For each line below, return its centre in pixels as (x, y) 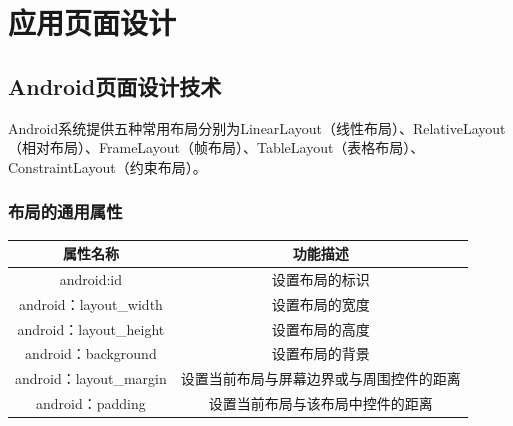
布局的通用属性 (65, 211)
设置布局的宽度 (320, 303)
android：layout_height (91, 328)
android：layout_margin (91, 378)
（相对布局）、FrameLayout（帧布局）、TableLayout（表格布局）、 (216, 147)
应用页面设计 (92, 22)
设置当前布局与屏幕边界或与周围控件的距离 (320, 378)
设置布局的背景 (320, 353)
